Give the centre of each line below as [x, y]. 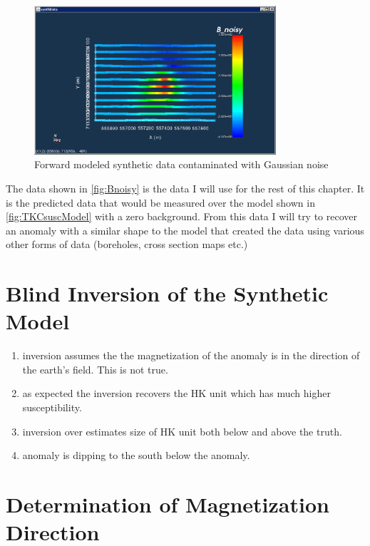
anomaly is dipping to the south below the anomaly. [136, 455]
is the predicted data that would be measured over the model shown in [160, 202]
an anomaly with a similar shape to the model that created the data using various [185, 230]
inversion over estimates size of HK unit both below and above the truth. [182, 431]
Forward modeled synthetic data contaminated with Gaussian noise [181, 164]
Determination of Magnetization [168, 504]
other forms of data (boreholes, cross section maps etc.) [127, 244]
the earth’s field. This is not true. [95, 369]
